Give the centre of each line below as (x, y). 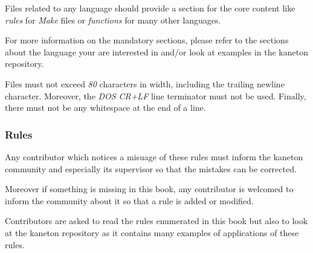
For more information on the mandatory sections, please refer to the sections (147, 40)
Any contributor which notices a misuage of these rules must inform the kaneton (154, 156)
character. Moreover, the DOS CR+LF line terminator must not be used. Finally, (156, 95)
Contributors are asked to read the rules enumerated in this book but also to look (156, 221)
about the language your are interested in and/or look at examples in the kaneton (156, 52)
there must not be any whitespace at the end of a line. (105, 108)
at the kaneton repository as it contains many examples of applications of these (152, 232)
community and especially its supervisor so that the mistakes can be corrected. (151, 168)
